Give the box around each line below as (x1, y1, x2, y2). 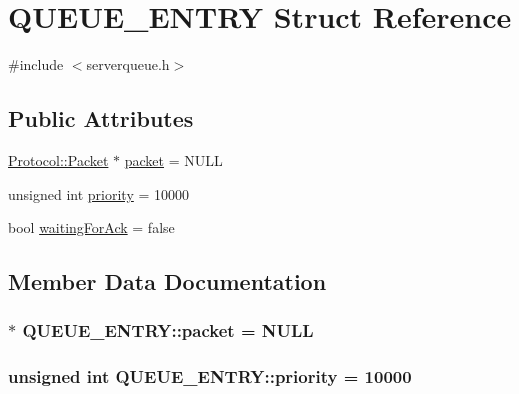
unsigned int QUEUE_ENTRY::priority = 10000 (8, 364, 412, 389)
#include (8, 54, 64, 75)
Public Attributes (8, 103, 194, 134)
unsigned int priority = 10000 (8, 183, 190, 204)
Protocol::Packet (8, 149, 109, 170)
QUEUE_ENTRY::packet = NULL (22, 318, 314, 343)
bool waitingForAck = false (8, 217, 175, 238)
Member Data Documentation (8, 266, 327, 297)
